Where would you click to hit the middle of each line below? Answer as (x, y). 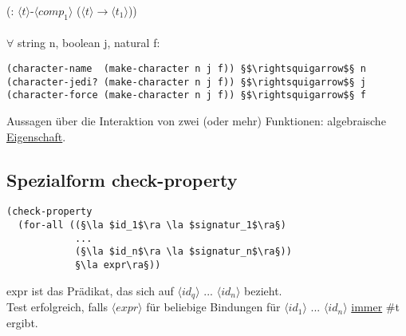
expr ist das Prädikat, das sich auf (90, 290)
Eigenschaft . (36, 136)
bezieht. (263, 290)
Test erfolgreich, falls (57, 307)
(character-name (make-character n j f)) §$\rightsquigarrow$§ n (187, 68)
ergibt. (22, 322)
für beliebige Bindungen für (213, 307)
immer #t (375, 307)
